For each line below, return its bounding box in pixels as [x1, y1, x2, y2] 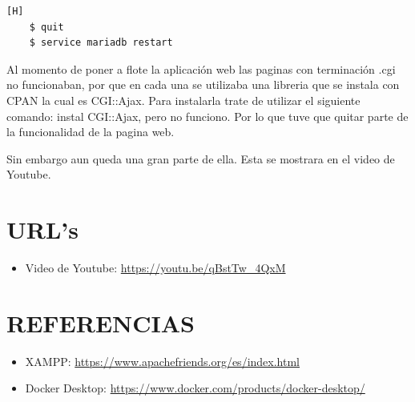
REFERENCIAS [6, 306, 195, 339]
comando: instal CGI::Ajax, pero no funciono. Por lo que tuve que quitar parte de [6, 107, 409, 124]
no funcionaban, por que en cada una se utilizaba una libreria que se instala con [6, 76, 400, 93]
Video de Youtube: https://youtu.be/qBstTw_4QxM [25, 259, 286, 276]
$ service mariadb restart [29, 37, 173, 49]
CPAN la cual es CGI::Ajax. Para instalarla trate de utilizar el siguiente [6, 91, 361, 108]
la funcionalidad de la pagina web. [6, 123, 175, 140]
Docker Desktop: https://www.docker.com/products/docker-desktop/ [25, 380, 365, 396]
